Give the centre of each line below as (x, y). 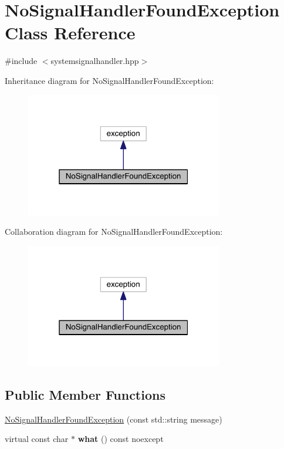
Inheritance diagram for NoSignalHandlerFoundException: (109, 80)
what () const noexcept (121, 439)
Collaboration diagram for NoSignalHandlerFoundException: (114, 232)
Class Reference (70, 33)
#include (21, 61)
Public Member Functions (85, 394)
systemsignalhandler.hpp (95, 61)
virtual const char (37, 439)
